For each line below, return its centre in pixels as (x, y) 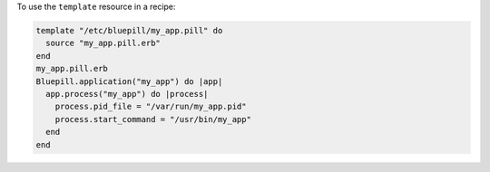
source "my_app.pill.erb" (103, 43)
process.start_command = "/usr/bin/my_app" (153, 119)
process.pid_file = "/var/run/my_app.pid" (151, 107)
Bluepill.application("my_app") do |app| (129, 81)
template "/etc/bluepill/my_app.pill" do (129, 30)
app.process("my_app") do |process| (127, 94)
